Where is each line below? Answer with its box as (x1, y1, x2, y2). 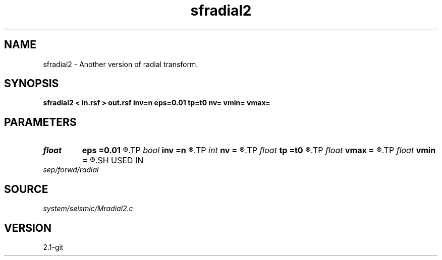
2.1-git (43, 242, 64, 251)
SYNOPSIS (4, 77, 59, 90)
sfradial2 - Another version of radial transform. (43, 59, 198, 69)
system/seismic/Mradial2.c (43, 204, 133, 213)
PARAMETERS (4, 115, 77, 128)
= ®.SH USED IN (82, 155, 144, 166)
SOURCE (4, 182, 48, 196)
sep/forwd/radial (43, 165, 99, 174)
